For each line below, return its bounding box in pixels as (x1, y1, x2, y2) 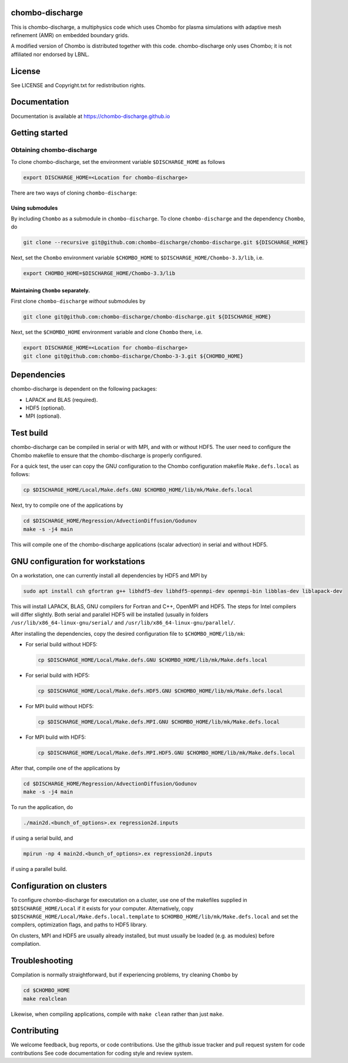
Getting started (11, 128, 68, 138)
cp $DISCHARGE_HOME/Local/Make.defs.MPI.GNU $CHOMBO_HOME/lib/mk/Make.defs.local (38, 719, 280, 725)
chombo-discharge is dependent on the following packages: (11, 385, 158, 392)
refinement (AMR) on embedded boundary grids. (11, 31, 129, 38)
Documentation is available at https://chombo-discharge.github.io (11, 113, 170, 120)
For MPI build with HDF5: (25, 734, 86, 741)
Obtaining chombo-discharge (11, 146, 98, 154)
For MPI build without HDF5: (25, 703, 94, 710)
